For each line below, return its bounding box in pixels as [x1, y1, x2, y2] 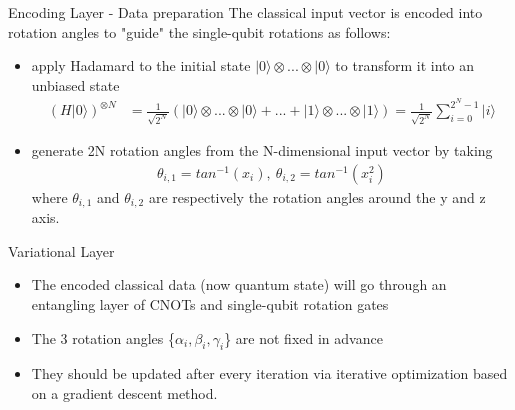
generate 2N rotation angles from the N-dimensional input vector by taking [31, 140, 493, 161]
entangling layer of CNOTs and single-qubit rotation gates [31, 294, 389, 315]
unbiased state [31, 74, 120, 95]
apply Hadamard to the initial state [31, 55, 251, 76]
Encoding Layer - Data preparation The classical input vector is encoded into [8, 2, 483, 22]
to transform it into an [335, 55, 474, 76]
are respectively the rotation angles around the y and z [148, 186, 486, 207]
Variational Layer [8, 240, 115, 261]
